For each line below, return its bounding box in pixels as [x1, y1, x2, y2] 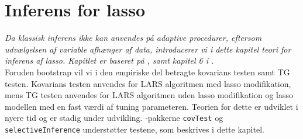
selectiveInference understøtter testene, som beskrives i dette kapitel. [5, 123, 264, 135]
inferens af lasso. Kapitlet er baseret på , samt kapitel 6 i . [5, 54, 214, 67]
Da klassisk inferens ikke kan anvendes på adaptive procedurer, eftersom [5, 32, 262, 44]
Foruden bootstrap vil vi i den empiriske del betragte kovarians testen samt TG [5, 65, 290, 78]
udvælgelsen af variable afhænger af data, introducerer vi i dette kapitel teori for [5, 43, 291, 55]
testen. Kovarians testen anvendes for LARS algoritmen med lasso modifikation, [5, 77, 291, 89]
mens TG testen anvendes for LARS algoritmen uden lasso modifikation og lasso [5, 89, 294, 101]
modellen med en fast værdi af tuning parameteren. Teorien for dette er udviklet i [5, 100, 298, 112]
